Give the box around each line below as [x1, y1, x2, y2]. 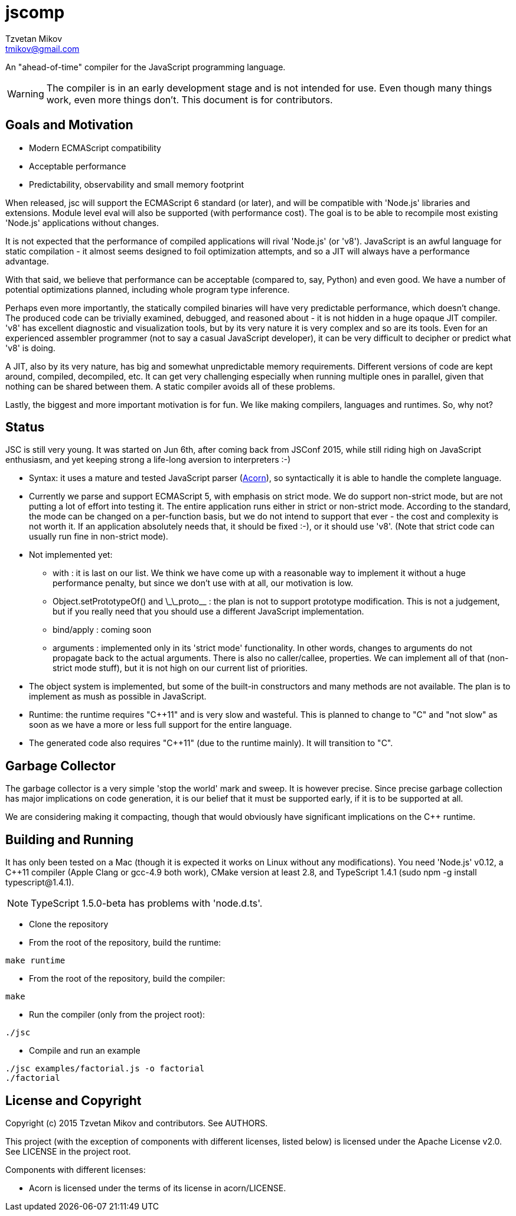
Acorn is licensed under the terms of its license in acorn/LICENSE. [29, 1182, 286, 1193]
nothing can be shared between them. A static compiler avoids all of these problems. [5, 381, 335, 391]
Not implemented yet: [29, 550, 113, 560]
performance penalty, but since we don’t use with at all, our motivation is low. [53, 578, 353, 589]
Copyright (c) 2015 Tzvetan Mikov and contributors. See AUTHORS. [5, 1117, 268, 1128]
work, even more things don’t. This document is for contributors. [46, 93, 333, 106]
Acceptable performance [29, 161, 126, 171]
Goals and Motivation [5, 117, 133, 133]
